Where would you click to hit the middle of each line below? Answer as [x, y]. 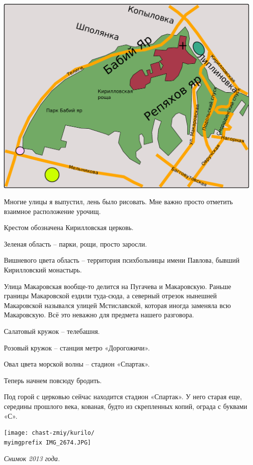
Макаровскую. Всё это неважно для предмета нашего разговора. [99, 315]
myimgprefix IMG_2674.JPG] [47, 442]
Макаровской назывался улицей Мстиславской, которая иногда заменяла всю [117, 305]
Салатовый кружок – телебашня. [52, 331]
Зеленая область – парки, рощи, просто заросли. [75, 243]
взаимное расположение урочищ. [53, 211]
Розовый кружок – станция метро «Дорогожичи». [77, 347]
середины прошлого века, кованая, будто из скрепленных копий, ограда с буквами [126, 406]
